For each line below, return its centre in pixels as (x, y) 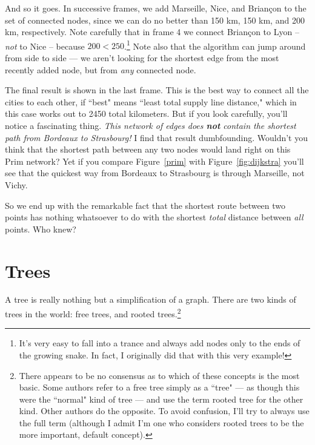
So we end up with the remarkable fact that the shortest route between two (145, 205)
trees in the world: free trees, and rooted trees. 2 (93, 313)
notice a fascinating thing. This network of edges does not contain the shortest (151, 125)
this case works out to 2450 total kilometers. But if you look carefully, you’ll (146, 114)
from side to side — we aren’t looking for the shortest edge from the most (142, 58)
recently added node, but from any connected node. (101, 69)
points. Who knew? (41, 229)
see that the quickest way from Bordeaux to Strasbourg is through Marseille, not (155, 173)
